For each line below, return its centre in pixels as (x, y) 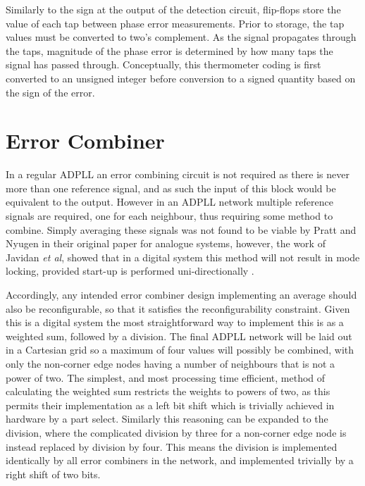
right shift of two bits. (53, 474)
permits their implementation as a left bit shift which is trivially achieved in (170, 405)
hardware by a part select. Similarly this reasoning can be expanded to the (167, 419)
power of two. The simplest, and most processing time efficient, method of (166, 377)
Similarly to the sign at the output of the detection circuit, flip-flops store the (173, 9)
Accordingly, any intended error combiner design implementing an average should (181, 295)
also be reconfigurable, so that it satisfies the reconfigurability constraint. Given (178, 308)
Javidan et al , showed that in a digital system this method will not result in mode (183, 257)
